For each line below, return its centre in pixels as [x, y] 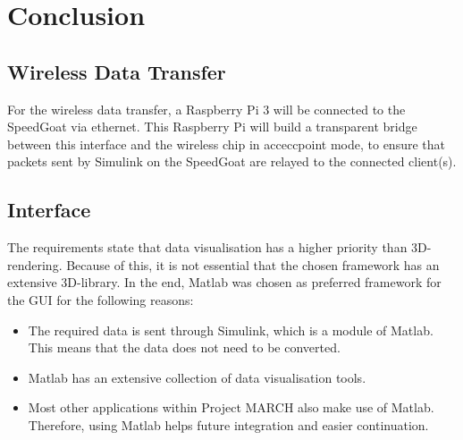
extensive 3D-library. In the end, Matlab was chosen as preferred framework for [224, 282]
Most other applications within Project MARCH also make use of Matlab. [231, 407]
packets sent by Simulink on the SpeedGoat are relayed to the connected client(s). [232, 161]
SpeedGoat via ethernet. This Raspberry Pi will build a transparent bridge [212, 127]
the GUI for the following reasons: [101, 299]
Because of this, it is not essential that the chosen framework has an [253, 264]
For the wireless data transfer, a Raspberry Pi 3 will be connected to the [206, 109]
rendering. [35, 264]
